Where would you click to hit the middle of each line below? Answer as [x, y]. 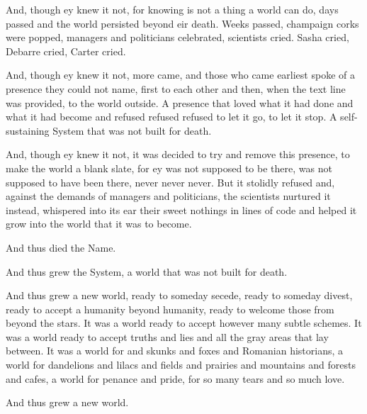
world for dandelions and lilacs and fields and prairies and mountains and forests [181, 365]
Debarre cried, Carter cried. [66, 51]
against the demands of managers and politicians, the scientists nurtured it [168, 196]
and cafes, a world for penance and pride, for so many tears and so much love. [175, 378]
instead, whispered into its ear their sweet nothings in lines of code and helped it [181, 209]
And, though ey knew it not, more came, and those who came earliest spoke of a [180, 75]
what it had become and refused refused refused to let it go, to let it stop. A [171, 117]
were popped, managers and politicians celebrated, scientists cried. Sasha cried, [177, 37]
